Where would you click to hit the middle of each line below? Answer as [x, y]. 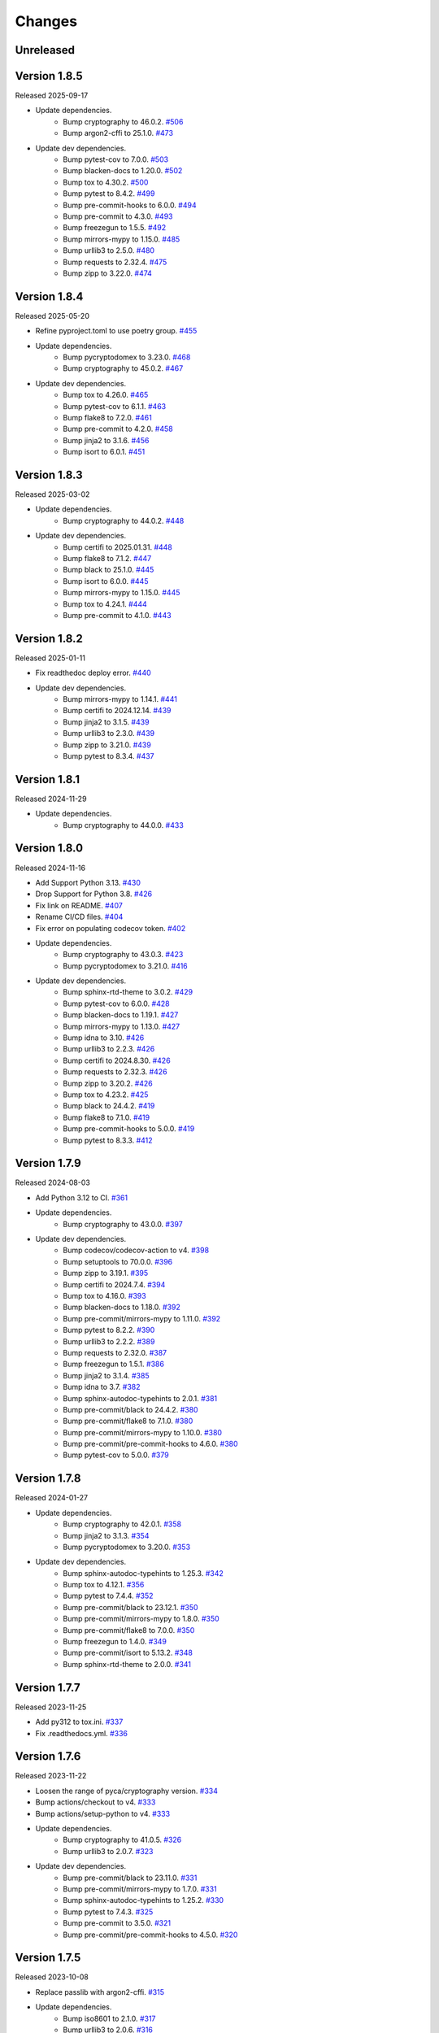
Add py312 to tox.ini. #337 [79, 1722]
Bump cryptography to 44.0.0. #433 [124, 825]
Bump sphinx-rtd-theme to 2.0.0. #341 [127, 1664]
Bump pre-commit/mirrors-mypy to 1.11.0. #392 [142, 1318]
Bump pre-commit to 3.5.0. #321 [117, 1923]
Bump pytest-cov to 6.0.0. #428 [116, 1003]
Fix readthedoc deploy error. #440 [93, 673]
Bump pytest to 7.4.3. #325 [108, 1912]
